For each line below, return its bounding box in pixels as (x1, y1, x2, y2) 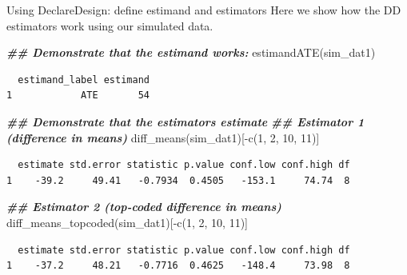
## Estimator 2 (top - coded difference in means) (6, 198, 281, 215)
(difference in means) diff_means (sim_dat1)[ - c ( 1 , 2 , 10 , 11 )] (6, 129, 320, 145)
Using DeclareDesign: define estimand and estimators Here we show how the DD (6, 2, 401, 18)
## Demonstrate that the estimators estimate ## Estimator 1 (6, 113, 365, 130)
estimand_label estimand (18, 74, 150, 86)
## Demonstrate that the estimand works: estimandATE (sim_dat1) (6, 44, 376, 61)
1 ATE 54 (6, 90, 150, 102)
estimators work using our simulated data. (6, 17, 213, 34)
